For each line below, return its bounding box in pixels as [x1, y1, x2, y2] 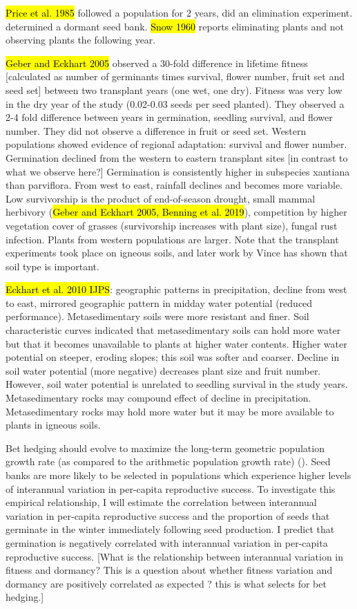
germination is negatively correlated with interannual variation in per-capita [6, 535, 328, 550]
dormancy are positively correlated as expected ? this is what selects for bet [6, 576, 327, 590]
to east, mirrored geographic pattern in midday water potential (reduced [6, 295, 313, 310]
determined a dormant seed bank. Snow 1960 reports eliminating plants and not [6, 19, 345, 33]
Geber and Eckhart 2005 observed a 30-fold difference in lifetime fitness [6, 55, 308, 70]
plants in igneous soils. [6, 418, 101, 432]
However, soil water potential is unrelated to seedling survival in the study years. [6, 377, 348, 391]
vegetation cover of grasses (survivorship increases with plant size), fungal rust [6, 218, 338, 232]
